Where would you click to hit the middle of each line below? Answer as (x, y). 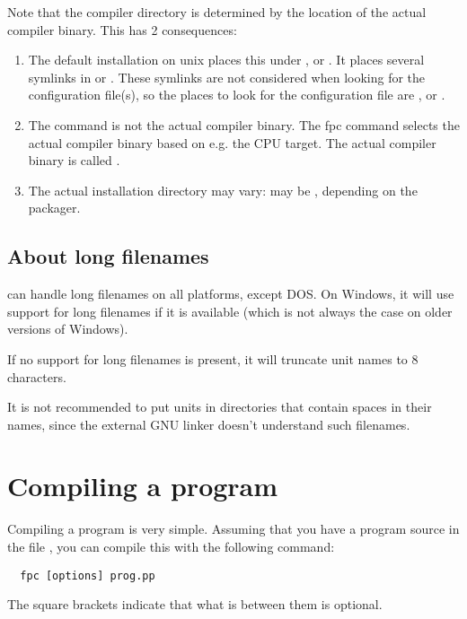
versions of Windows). (68, 329)
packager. (54, 208)
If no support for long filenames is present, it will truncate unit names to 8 (213, 358)
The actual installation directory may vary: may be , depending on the (223, 190)
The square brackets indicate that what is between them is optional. (195, 604)
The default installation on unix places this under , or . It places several (226, 60)
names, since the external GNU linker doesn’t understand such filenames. (209, 424)
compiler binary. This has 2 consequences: (122, 29)
